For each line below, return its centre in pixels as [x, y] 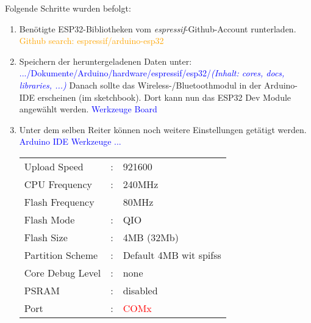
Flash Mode [49, 219]
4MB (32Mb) [151, 237]
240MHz [141, 184]
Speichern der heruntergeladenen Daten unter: [105, 61]
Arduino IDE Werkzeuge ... [70, 141]
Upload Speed [54, 166]
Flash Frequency [59, 201]
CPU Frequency [58, 184]
